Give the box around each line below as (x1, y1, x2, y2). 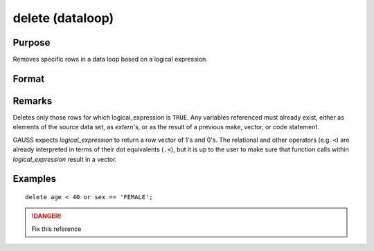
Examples (12, 173, 57, 185)
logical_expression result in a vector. (12, 155, 117, 163)
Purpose (12, 37, 51, 48)
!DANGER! (31, 212, 62, 221)
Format (12, 73, 45, 84)
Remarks (12, 95, 53, 106)
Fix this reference (31, 225, 82, 233)
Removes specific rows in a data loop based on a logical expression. (12, 55, 208, 64)
